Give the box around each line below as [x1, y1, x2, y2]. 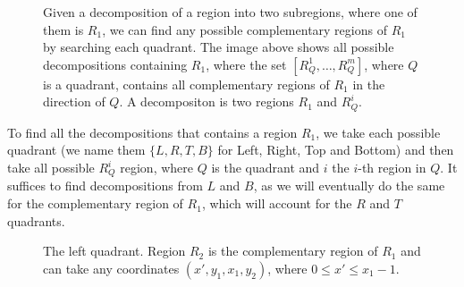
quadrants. [7, 211, 65, 230]
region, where [120, 158, 194, 177]
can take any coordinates [43, 258, 180, 277]
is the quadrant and [211, 158, 320, 177]
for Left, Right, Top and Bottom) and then [217, 140, 454, 159]
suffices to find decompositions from [7, 176, 203, 195]
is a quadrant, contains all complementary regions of [43, 74, 330, 93]
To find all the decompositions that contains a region [7, 122, 298, 141]
